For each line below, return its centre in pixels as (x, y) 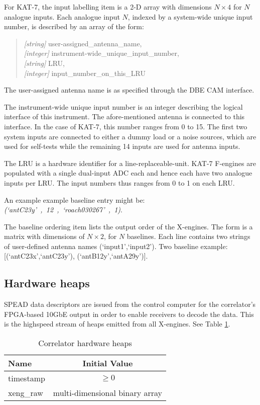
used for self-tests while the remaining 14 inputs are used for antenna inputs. (122, 146)
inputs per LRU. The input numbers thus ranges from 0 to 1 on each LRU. (119, 182)
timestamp (27, 378)
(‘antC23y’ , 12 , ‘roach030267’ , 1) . (63, 210)
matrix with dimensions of (44, 236)
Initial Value (108, 363)
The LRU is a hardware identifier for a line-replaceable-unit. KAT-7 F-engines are (130, 163)
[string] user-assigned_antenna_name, (83, 43)
